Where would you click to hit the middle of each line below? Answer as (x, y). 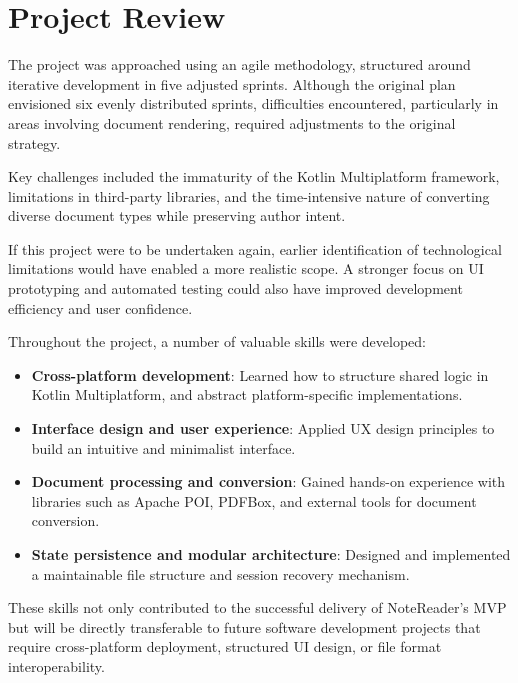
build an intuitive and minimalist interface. (163, 447)
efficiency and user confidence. (100, 307)
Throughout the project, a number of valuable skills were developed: (217, 341)
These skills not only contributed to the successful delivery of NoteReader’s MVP (257, 607)
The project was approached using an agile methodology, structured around (239, 64)
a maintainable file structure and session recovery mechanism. (220, 573)
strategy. (34, 142)
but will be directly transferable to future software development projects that (244, 626)
